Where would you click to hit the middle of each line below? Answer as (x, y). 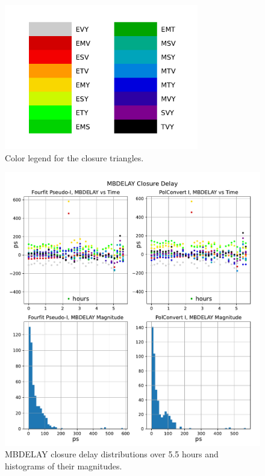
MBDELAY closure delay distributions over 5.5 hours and (112, 454)
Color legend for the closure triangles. (74, 157)
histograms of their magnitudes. (64, 465)
